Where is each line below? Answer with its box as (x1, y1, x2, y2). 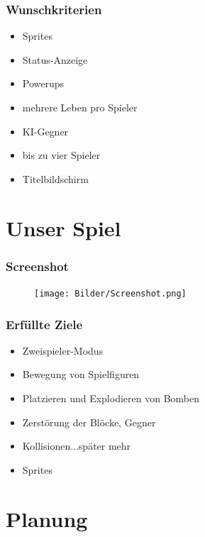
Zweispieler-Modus (22, 343, 104, 358)
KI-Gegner (22, 123, 69, 138)
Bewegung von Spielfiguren (22, 367, 140, 382)
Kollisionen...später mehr (22, 438, 131, 453)
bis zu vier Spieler (22, 148, 101, 162)
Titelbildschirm (22, 171, 89, 186)
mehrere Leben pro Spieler (22, 100, 138, 114)
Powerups (22, 76, 65, 91)
